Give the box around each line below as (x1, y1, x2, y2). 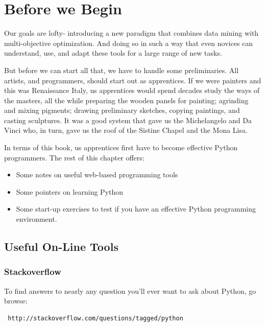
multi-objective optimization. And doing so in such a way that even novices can (4, 37, 253, 48)
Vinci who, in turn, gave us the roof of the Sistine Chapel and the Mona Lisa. (4, 125, 248, 135)
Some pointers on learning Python (16, 186, 124, 197)
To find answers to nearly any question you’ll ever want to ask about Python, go (4, 285, 256, 296)
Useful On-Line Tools (4, 239, 118, 254)
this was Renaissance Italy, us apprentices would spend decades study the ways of (4, 85, 260, 96)
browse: (4, 295, 28, 306)
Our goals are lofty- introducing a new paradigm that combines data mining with (4, 28, 259, 38)
